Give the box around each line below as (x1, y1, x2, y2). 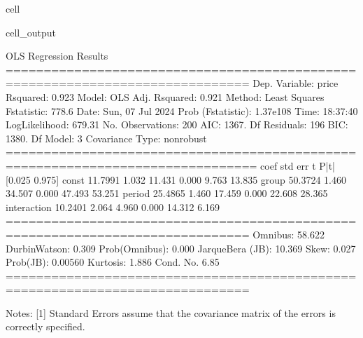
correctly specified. (6, 319, 85, 334)
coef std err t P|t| (260, 158, 335, 173)
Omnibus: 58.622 (252, 227, 325, 241)
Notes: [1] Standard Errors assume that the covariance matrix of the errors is (6, 305, 336, 320)
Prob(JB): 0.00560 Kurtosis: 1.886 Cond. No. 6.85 (6, 255, 220, 269)
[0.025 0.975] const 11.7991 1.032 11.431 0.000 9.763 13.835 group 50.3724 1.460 (6, 172, 347, 187)
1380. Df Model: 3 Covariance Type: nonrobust (6, 130, 207, 145)
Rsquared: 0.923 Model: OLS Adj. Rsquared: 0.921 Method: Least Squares (6, 89, 325, 104)
